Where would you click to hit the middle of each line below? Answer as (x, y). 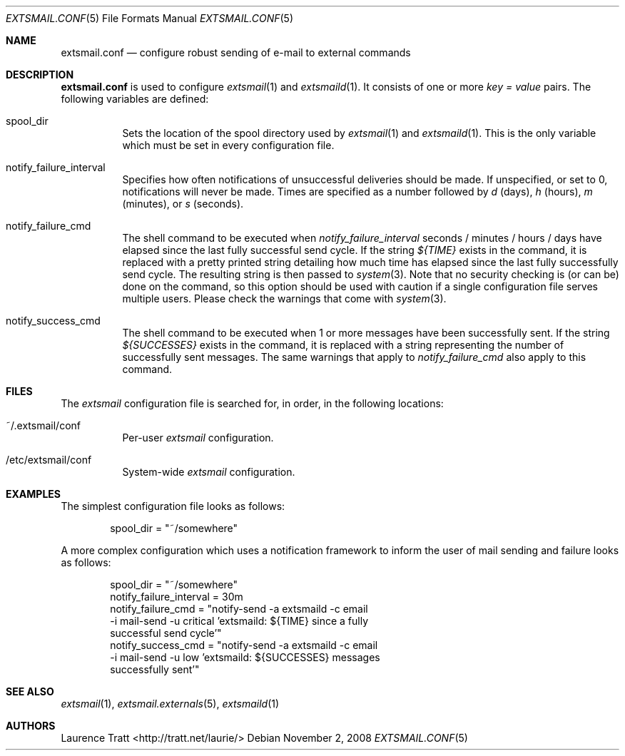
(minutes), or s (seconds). (183, 204)
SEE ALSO (30, 691)
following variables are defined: (135, 99)
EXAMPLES (33, 494)
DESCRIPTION (40, 75)
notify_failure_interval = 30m (177, 597)
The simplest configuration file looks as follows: (173, 506)
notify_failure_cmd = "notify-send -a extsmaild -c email (239, 609)
